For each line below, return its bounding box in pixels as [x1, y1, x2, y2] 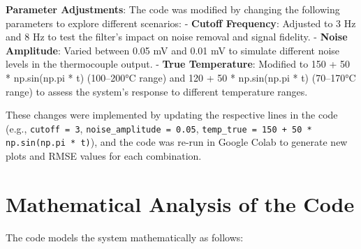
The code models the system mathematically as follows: [6, 229, 244, 244]
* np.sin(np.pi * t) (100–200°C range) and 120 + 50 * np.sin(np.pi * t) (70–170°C [6, 70, 356, 84]
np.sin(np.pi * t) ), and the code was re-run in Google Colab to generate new [6, 135, 348, 149]
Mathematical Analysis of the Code [6, 189, 355, 218]
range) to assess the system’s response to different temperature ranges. [6, 84, 308, 98]
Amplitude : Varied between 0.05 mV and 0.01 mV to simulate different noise [6, 43, 340, 57]
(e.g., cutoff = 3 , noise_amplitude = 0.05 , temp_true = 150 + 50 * [6, 121, 312, 135]
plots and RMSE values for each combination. [6, 149, 202, 163]
